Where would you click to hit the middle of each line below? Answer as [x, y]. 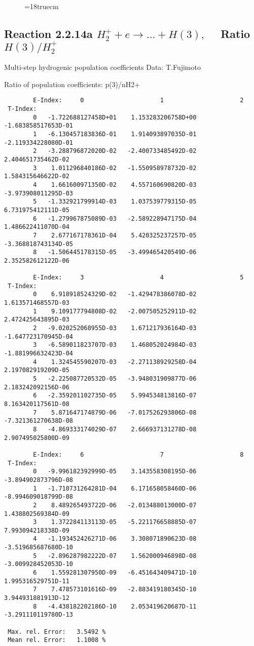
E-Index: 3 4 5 [138, 278]
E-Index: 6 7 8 [138, 454]
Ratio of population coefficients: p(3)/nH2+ [72, 84]
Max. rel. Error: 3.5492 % [57, 632]
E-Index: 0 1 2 [138, 100]
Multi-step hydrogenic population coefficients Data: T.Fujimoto [102, 67]
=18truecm [42, 6]
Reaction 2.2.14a [48, 33]
